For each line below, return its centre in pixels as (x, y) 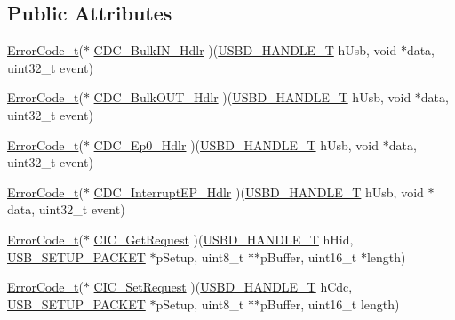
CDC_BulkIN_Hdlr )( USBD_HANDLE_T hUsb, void (245, 50)
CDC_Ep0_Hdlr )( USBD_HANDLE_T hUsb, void (236, 144)
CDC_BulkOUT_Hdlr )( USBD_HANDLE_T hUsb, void (252, 97)
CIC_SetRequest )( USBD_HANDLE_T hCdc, (223, 287)
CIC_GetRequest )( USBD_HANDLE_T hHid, (224, 239)
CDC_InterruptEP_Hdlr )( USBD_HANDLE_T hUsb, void (259, 192)
